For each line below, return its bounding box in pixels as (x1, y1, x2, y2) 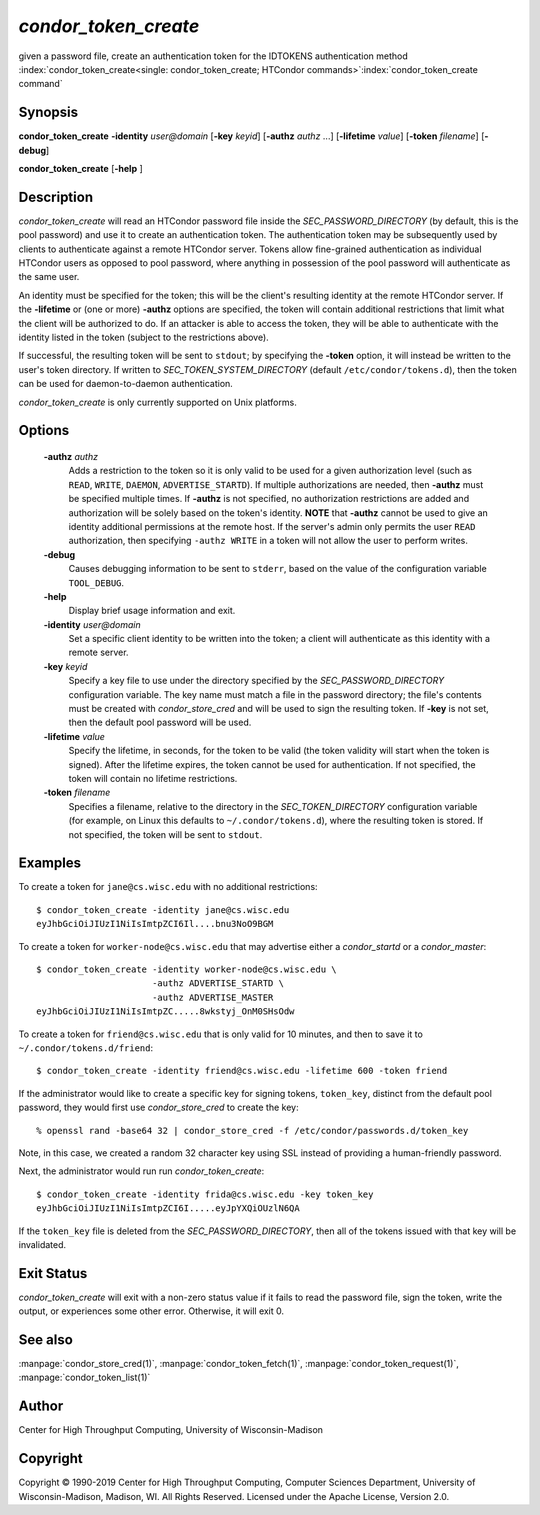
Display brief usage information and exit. (68, 605, 236, 617)
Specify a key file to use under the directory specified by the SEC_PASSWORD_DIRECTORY (68, 675, 445, 687)
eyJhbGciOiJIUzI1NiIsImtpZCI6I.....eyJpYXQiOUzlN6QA (36, 1203, 300, 1214)
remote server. (68, 646, 129, 659)
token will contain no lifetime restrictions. (68, 773, 238, 784)
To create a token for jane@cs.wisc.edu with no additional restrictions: (18, 881, 319, 893)
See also (18, 1331, 74, 1348)
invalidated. (18, 1238, 67, 1250)
